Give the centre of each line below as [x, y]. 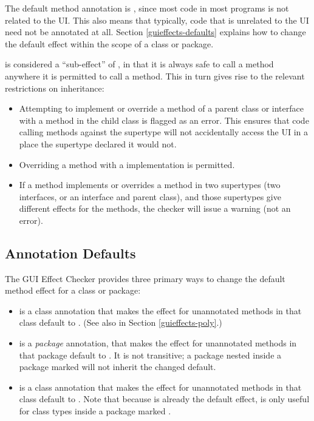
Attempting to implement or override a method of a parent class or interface [161, 108]
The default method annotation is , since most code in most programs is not [147, 8]
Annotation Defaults [70, 253]
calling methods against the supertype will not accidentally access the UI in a [164, 132]
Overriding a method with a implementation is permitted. [127, 164]
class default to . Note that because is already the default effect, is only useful [164, 399]
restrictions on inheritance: [55, 88]
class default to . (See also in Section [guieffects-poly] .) [121, 322]
